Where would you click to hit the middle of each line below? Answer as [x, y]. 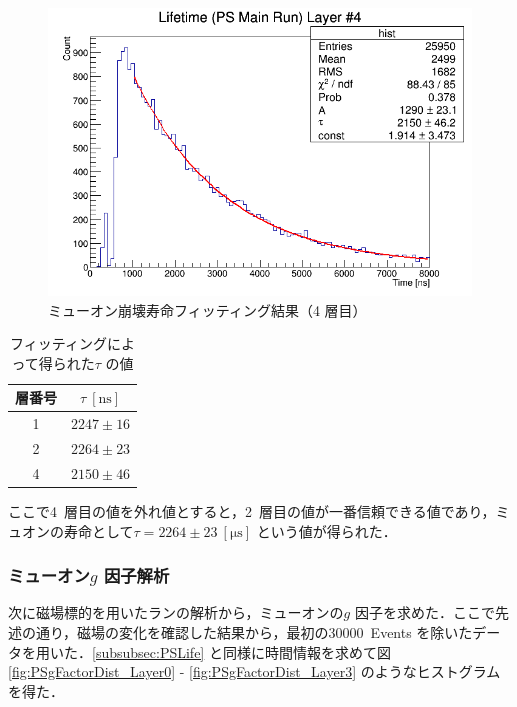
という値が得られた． [326, 530]
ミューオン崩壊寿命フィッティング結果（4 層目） [207, 309]
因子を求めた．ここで [424, 612]
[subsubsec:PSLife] [148, 651]
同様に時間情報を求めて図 [306, 651]
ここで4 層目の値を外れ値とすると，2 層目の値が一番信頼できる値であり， [252, 510]
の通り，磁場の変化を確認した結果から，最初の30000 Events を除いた [247, 631]
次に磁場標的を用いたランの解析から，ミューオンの [176, 612]
